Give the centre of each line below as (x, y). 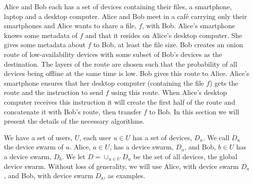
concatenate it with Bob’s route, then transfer (73, 111)
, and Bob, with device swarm (49, 175)
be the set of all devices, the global (185, 156)
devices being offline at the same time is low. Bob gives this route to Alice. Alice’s (127, 73)
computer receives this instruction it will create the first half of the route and (120, 101)
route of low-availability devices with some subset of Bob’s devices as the (113, 54)
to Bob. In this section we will (194, 111)
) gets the (224, 83)
